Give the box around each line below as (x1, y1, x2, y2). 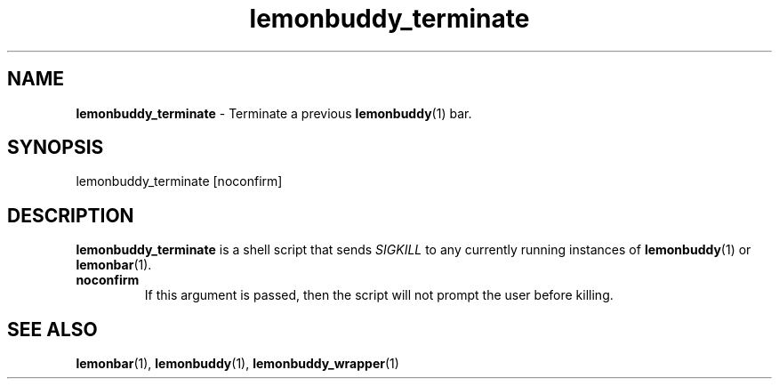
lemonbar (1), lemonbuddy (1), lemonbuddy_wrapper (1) (76, 356, 399, 372)
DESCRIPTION (7, 204, 134, 227)
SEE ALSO (7, 318, 98, 341)
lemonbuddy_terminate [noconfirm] (76, 173, 283, 189)
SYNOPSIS (7, 136, 104, 159)
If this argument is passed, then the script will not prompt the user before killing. (144, 287, 614, 303)
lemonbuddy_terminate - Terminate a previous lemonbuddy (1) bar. (76, 105, 472, 121)
